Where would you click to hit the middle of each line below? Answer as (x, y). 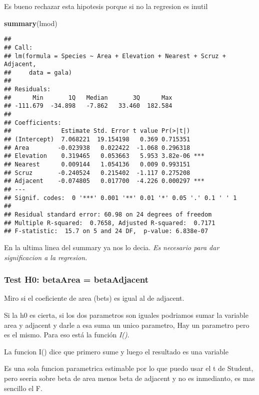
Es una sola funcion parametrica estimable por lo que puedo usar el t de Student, (129, 368)
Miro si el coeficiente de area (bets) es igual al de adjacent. (94, 298)
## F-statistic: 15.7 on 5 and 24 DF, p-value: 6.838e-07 (106, 231)
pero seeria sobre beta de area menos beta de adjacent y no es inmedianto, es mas (129, 378)
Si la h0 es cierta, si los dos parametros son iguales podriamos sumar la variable (126, 315)
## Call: (18, 47)
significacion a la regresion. (46, 257)
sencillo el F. (23, 388)
